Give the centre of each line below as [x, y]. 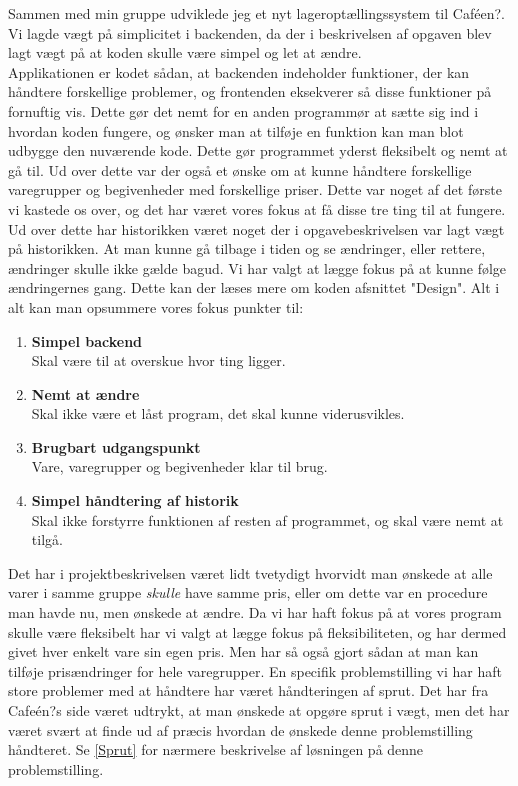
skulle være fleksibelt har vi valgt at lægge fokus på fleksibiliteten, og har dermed [257, 631]
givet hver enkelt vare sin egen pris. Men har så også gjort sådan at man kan [243, 651]
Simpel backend [87, 340]
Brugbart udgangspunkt [116, 446]
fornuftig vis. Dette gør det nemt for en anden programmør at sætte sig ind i [243, 110]
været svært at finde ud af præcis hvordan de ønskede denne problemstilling [240, 729]
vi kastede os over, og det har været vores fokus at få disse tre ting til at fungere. [257, 208]
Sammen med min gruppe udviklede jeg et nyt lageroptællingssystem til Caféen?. [256, 13]
